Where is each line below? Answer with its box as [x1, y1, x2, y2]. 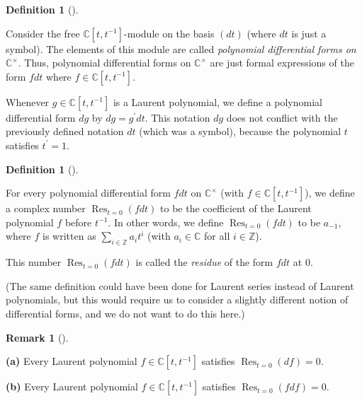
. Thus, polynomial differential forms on [18, 55, 191, 70]
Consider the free [6, 25, 80, 40]
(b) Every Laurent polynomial [6, 379, 138, 394]
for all [204, 228, 230, 243]
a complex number [6, 201, 86, 216]
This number [6, 255, 62, 269]
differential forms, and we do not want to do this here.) [6, 306, 245, 320]
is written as [43, 228, 96, 243]
